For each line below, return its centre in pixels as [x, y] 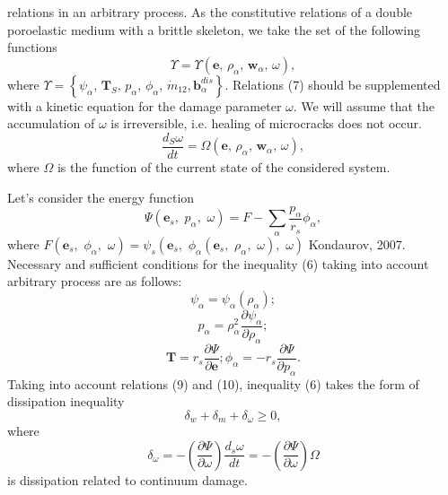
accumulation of [51, 123]
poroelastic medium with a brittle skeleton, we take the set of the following [214, 29]
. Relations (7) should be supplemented [333, 84]
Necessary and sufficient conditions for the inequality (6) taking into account [218, 263]
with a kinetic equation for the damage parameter [145, 105]
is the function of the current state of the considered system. [224, 167]
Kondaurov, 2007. [357, 243]
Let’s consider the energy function [101, 197]
